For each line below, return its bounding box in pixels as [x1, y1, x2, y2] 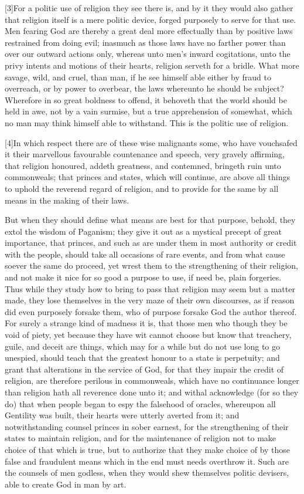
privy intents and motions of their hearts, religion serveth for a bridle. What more [5, 59, 299, 71]
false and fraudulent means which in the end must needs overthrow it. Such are [5, 455, 289, 467]
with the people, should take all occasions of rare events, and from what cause [5, 248, 285, 260]
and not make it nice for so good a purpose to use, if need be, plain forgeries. [5, 271, 282, 283]
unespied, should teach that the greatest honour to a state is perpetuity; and [5, 351, 280, 364]
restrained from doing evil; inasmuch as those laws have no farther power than [5, 36, 286, 48]
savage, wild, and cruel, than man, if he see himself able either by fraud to [5, 70, 271, 83]
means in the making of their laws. [5, 194, 129, 206]
